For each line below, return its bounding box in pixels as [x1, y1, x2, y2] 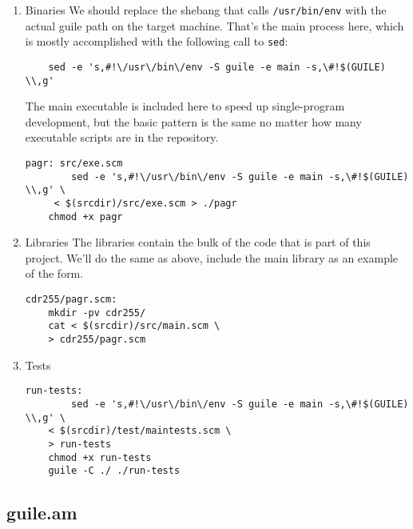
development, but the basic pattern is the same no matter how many [25, 113, 362, 130]
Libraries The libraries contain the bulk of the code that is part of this [25, 234, 371, 250]
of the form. [25, 265, 84, 282]
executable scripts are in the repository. [25, 129, 219, 146]
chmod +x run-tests [48, 451, 152, 463]
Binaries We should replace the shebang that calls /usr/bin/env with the [25, 2, 387, 18]
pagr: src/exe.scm [25, 158, 123, 169]
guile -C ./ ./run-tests [48, 465, 181, 477]
